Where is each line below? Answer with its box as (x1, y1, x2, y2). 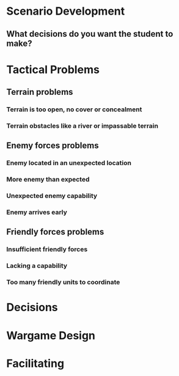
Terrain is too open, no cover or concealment (6, 105, 142, 114)
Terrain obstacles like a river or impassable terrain (6, 122, 159, 130)
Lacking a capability (6, 262, 68, 270)
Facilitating (6, 356, 65, 370)
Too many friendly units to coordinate (6, 278, 120, 287)
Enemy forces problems (6, 141, 99, 151)
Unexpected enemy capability (6, 191, 98, 200)
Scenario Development (6, 4, 125, 18)
